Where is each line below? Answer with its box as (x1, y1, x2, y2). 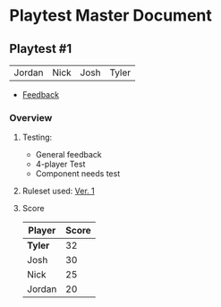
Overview (9, 111, 53, 124)
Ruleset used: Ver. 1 (21, 185, 96, 197)
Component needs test (35, 168, 121, 179)
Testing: (21, 132, 53, 143)
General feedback (35, 149, 103, 160)
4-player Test (35, 158, 86, 170)
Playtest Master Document (9, 5, 213, 26)
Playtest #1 (9, 41, 72, 56)
